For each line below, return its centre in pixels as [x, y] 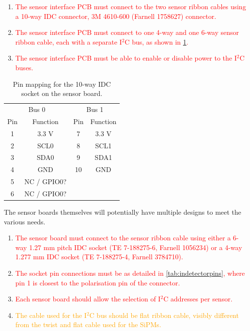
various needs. [25, 221]
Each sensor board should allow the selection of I [88, 299]
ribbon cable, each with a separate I [69, 41]
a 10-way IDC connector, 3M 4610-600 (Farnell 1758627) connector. [116, 16]
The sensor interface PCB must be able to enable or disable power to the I [126, 58]
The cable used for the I [51, 315]
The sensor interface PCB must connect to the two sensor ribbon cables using [131, 6]
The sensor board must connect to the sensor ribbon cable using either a [123, 238]
